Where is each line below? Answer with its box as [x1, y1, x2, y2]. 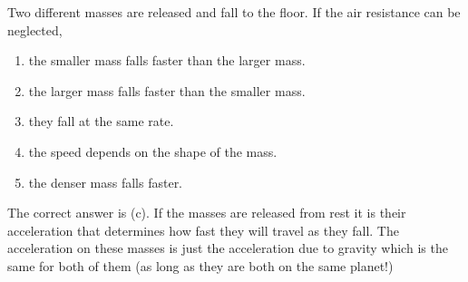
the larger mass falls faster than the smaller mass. [28, 81, 306, 100]
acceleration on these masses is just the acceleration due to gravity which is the [7, 238, 448, 258]
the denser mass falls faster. [28, 172, 183, 191]
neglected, [7, 20, 63, 39]
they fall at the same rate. [28, 112, 174, 131]
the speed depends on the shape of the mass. [28, 141, 278, 160]
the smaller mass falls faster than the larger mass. [28, 51, 306, 70]
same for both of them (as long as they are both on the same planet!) [7, 256, 394, 275]
